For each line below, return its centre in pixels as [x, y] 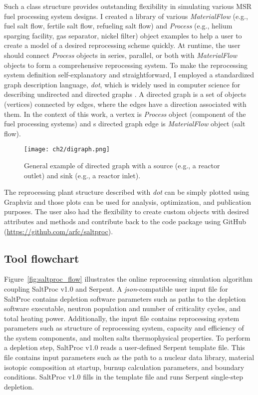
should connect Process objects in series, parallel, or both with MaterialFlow [121, 55]
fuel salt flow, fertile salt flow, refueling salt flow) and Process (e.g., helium [118, 26]
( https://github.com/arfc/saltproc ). [59, 231]
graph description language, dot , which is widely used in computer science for [122, 84]
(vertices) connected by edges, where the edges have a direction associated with [125, 104]
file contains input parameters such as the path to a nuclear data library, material [129, 357]
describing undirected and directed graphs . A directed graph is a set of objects [125, 94]
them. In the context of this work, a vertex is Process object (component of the [125, 114]
